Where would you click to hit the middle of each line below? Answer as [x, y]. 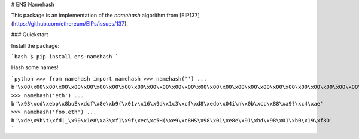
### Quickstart [30, 35]
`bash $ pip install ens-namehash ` [65, 56]
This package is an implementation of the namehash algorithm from [95, 16]
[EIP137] [190, 16]
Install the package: [35, 45]
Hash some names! [35, 67]
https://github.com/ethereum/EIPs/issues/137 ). [71, 23]
